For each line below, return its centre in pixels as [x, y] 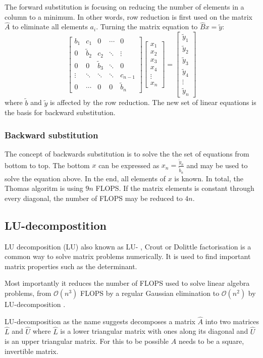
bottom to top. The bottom [47, 165]
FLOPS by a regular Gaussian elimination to [150, 293]
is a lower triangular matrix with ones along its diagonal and [154, 331]
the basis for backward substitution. [60, 112]
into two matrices [232, 321]
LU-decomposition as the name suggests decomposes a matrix [100, 321]
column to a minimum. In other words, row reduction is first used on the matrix [128, 16]
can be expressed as [129, 165]
